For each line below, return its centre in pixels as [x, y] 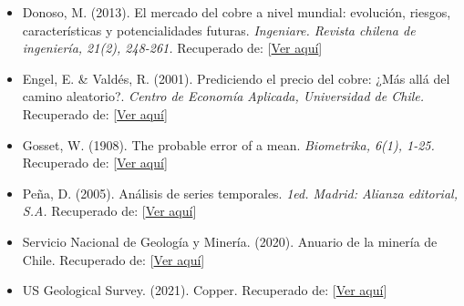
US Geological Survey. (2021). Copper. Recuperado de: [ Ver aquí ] [205, 290]
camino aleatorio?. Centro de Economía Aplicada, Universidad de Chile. [223, 96]
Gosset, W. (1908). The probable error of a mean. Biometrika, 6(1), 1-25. [228, 144]
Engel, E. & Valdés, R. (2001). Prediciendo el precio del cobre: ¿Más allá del [236, 78]
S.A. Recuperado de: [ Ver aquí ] [109, 211]
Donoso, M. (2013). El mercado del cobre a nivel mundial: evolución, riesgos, [237, 12]
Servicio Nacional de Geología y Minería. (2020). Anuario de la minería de [230, 241]
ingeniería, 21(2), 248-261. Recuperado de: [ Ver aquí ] [172, 48]
